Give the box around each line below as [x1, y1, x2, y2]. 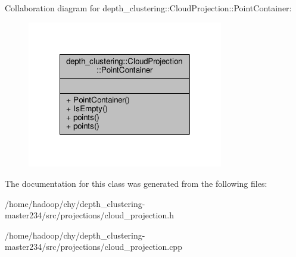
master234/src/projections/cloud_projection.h [5, 209, 174, 221]
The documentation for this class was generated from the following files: [5, 177, 267, 189]
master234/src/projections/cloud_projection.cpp [5, 240, 182, 253]
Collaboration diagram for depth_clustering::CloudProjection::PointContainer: [5, 2, 292, 14]
